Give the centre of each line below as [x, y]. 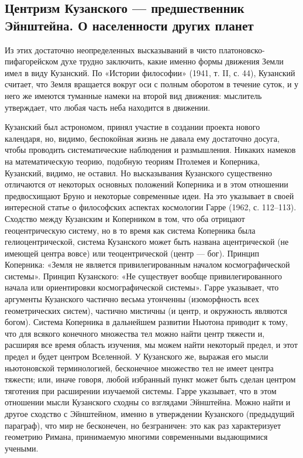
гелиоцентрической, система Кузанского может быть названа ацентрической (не [147, 242]
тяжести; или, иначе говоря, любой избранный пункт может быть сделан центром [150, 379]
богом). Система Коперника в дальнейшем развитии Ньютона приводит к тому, [146, 322]
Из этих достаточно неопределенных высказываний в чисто [111, 49]
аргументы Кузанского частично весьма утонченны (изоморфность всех [132, 299]
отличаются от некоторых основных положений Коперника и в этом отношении [147, 184]
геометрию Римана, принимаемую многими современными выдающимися [136, 437]
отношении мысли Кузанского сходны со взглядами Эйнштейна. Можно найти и [148, 402]
